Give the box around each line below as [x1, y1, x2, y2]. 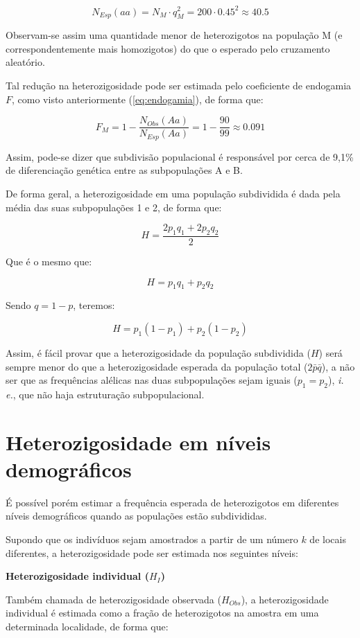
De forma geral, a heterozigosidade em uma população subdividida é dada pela [6, 186, 341, 200]
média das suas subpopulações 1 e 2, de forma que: [6, 200, 222, 214]
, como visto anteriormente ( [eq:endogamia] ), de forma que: [12, 91, 264, 106]
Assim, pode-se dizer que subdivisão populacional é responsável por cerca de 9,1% [6, 149, 354, 163]
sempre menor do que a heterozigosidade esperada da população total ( [6, 359, 308, 373]
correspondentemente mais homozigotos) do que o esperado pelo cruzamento [6, 41, 330, 55]
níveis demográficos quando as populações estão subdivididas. [6, 508, 267, 523]
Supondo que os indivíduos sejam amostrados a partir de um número [6, 532, 298, 547]
